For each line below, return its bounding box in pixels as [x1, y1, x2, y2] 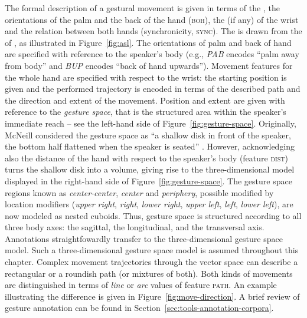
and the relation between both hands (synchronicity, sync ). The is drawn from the [5, 25, 302, 37]
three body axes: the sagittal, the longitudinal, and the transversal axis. [5, 221, 264, 233]
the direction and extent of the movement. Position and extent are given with [5, 94, 285, 106]
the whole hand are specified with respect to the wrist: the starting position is [5, 71, 287, 83]
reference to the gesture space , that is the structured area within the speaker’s [5, 105, 286, 118]
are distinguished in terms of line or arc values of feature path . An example [5, 279, 277, 291]
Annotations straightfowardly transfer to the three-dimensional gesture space [5, 232, 283, 244]
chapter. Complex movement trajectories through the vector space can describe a [5, 256, 298, 268]
